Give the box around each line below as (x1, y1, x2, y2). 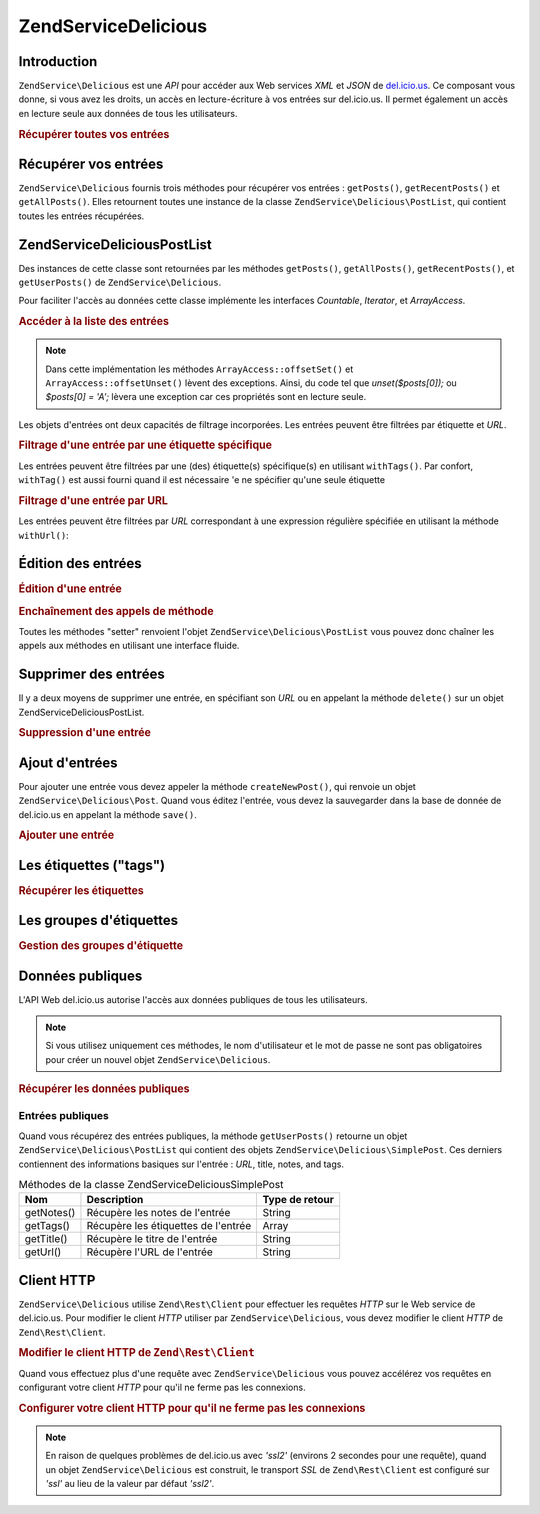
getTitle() (24, 1232, 68, 1246)
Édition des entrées (18, 555, 142, 572)
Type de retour (262, 1193, 334, 1207)
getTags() (24, 1219, 70, 1233)
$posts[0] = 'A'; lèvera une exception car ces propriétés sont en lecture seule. (45, 391, 367, 403)
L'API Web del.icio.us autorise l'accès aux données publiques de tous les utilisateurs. (18, 993, 369, 1005)
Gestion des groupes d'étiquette (18, 939, 184, 953)
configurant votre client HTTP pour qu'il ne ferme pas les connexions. (18, 1381, 306, 1394)
